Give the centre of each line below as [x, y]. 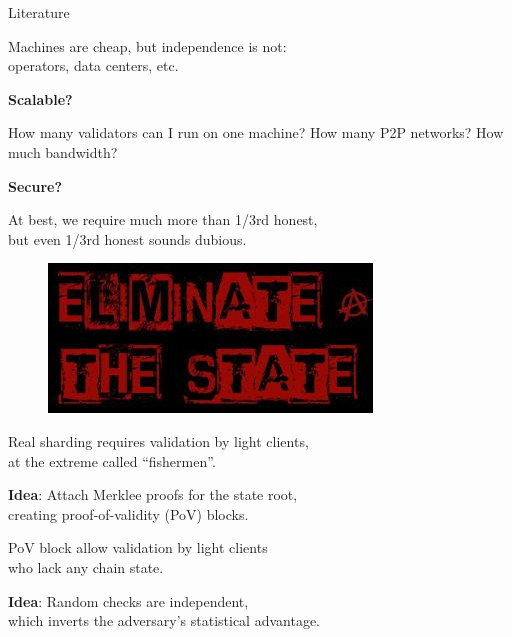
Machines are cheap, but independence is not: [147, 45]
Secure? [35, 185]
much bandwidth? [63, 151]
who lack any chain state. [86, 566]
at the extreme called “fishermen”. [112, 460]
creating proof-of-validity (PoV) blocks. [128, 513]
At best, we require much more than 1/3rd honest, [163, 219]
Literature [39, 12]
